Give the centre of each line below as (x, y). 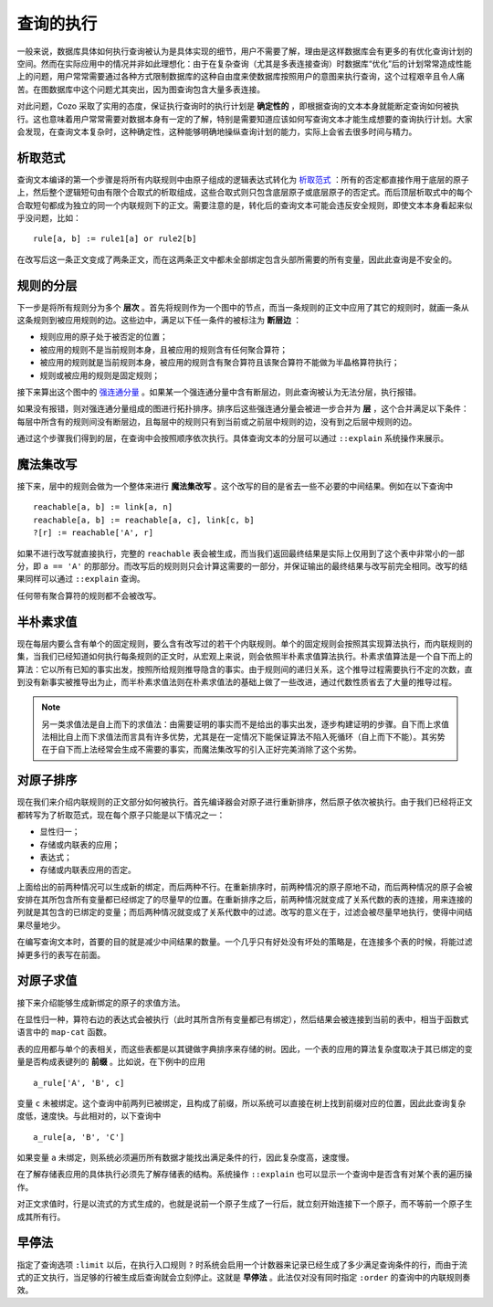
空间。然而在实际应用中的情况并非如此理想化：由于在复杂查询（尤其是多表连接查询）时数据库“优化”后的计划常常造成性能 (244, 63)
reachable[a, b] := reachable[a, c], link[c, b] (144, 520)
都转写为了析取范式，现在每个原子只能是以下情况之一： (121, 815)
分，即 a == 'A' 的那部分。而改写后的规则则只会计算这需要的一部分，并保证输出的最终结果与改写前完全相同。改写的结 (242, 566)
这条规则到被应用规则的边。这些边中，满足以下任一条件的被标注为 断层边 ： (159, 321)
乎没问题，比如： (49, 217)
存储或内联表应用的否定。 (88, 870)
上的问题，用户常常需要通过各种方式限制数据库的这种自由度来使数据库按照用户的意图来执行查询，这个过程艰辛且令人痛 (241, 77)
